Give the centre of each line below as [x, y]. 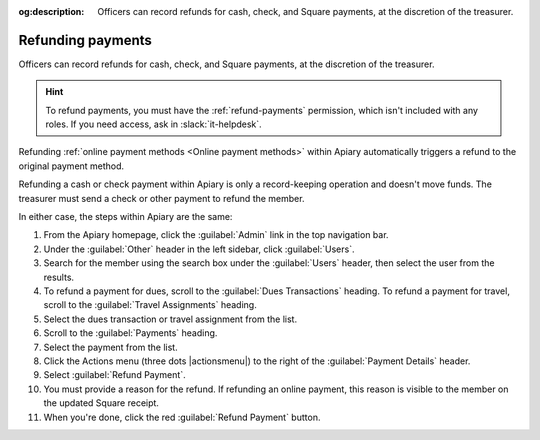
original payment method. [71, 166]
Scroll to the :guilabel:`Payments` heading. [130, 333]
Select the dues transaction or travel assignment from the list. [170, 319]
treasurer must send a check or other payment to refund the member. [161, 198]
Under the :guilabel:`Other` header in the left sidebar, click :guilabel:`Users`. [199, 249]
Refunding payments [85, 40]
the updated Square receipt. [101, 403]
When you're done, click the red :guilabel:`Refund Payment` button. [182, 417]
